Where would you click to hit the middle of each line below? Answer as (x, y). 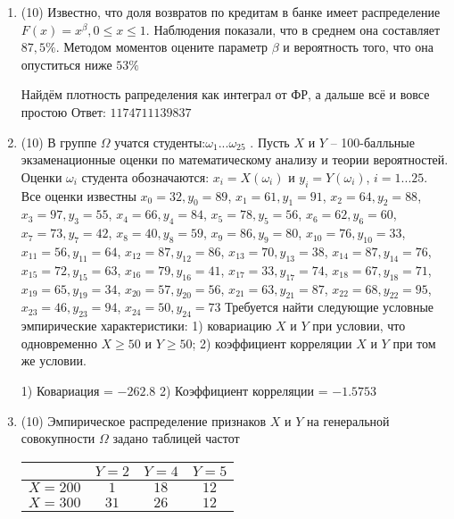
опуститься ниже (66, 64)
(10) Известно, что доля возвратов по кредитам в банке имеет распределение (231, 12)
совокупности (58, 438)
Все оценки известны (78, 195)
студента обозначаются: (145, 176)
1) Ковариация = (67, 390)
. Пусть (270, 142)
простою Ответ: (63, 111)
